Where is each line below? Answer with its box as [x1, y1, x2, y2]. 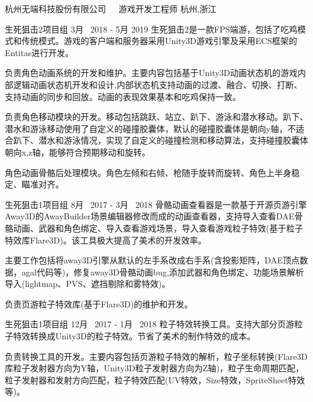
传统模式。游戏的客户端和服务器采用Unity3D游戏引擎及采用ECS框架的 [21, 34, 297, 47]
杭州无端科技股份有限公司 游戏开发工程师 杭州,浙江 [5, 2, 217, 14]
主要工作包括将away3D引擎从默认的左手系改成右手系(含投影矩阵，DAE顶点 [5, 254, 300, 266]
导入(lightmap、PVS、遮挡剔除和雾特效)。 [5, 277, 170, 290]
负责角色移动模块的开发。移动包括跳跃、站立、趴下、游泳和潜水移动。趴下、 [5, 110, 308, 123]
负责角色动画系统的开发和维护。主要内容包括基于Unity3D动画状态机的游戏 [5, 66, 298, 79]
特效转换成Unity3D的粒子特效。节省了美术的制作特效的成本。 [13, 330, 256, 342]
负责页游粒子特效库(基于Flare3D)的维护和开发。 [5, 297, 193, 310]
